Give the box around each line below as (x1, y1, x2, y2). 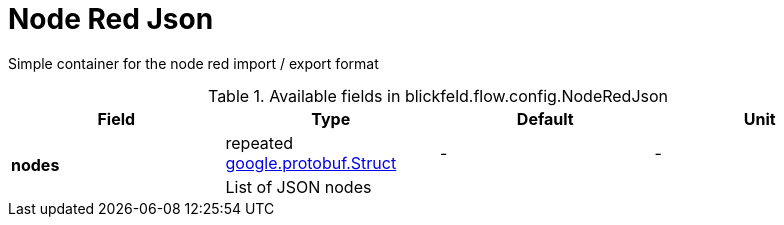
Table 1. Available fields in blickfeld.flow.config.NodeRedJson (207, 85, 669, 106)
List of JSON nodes (225, 176, 372, 197)
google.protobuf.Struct (225, 152, 397, 173)
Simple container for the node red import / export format (8, 54, 379, 72)
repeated (225, 132, 294, 153)
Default (516, 108, 574, 129)
